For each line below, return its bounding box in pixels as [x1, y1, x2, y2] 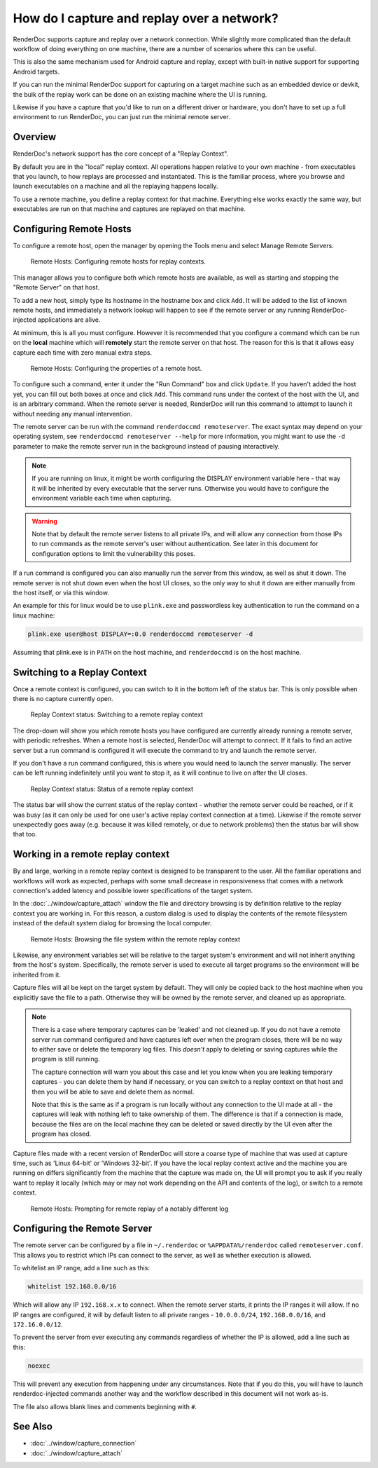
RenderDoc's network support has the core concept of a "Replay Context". [13, 149, 229, 158]
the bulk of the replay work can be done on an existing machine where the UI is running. [13, 90, 267, 98]
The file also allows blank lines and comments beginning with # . [13, 1402, 197, 1411]
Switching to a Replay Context [13, 666, 147, 678]
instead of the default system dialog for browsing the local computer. [13, 919, 212, 927]
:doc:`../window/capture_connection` [30, 1439, 137, 1448]
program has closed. [31, 1129, 92, 1139]
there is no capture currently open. [13, 695, 113, 703]
